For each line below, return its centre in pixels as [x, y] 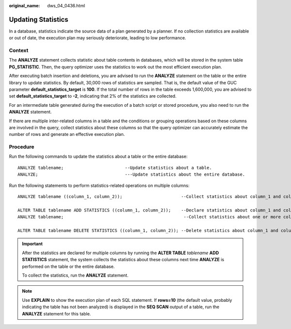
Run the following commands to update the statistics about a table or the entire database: [98, 156]
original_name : [24, 6]
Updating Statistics [39, 19]
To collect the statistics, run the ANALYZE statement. [75, 275]
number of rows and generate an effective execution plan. [67, 134]
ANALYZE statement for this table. [57, 313]
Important [32, 244]
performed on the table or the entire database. [68, 266]
